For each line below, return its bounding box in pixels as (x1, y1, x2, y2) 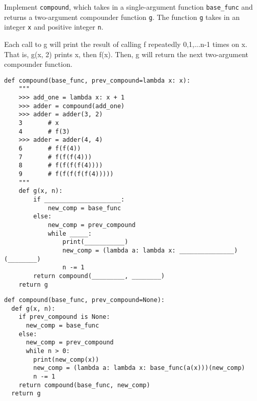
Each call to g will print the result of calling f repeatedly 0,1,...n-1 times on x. (4, 38, 247, 49)
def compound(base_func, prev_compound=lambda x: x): (4, 77, 191, 84)
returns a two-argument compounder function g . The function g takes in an (4, 11, 240, 22)
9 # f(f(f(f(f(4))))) (18, 170, 114, 178)
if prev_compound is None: (18, 313, 110, 321)
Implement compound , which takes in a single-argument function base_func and (4, 2, 253, 12)
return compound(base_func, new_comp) (18, 381, 150, 389)
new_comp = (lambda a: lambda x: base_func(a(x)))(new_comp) (33, 364, 245, 372)
